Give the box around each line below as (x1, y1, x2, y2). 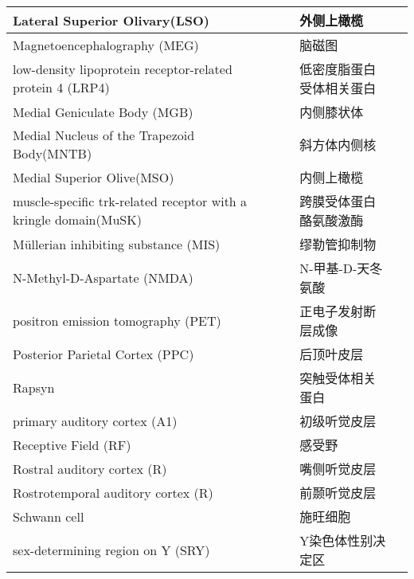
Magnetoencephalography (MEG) (13, 35, 199, 54)
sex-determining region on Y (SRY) (13, 540, 210, 559)
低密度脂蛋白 (299, 60, 377, 78)
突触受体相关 (299, 369, 377, 387)
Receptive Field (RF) (13, 435, 131, 454)
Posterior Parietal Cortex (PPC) (13, 344, 194, 363)
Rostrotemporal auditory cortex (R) (13, 483, 213, 502)
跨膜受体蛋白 (299, 192, 377, 210)
